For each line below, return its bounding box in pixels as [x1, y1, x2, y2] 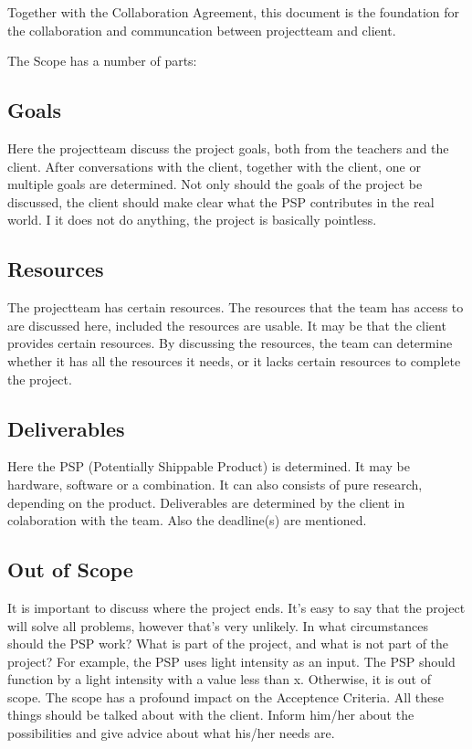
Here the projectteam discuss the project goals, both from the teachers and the [7, 138, 449, 157]
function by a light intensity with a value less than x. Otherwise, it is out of [7, 670, 431, 689]
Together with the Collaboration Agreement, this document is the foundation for [7, 3, 460, 21]
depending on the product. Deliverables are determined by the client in [7, 492, 405, 512]
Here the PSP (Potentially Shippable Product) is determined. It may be [7, 457, 410, 476]
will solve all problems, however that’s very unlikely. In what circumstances [7, 616, 428, 635]
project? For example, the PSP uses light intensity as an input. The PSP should [7, 651, 456, 670]
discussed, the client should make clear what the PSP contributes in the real [7, 192, 435, 211]
